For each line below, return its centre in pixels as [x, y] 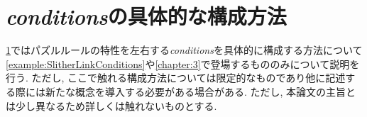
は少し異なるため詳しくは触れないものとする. [111, 105]
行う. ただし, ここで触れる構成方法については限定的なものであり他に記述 [176, 78]
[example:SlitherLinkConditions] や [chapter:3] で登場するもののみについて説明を [183, 63]
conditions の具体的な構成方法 [146, 16]
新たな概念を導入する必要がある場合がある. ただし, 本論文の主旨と [201, 91]
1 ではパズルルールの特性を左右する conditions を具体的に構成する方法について [184, 50]
